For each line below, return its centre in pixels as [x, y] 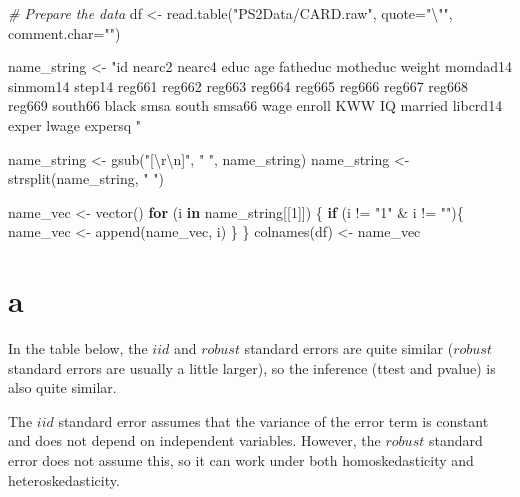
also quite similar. [62, 387]
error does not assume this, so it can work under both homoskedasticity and [241, 460]
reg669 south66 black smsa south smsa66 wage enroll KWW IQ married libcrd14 [255, 105]
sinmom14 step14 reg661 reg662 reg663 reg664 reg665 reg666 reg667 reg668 [238, 85]
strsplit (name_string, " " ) [86, 178]
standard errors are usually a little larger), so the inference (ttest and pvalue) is [252, 367]
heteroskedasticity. [64, 479]
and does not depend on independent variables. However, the [194, 440]
